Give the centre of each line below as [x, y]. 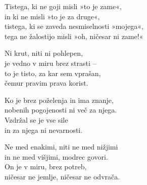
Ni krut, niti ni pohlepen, [44, 53]
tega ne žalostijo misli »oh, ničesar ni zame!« [74, 36]
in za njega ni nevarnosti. [44, 129]
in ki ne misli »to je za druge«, [52, 16]
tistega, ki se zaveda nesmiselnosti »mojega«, [74, 26]
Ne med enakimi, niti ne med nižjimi [61, 147]
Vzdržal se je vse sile [36, 119]
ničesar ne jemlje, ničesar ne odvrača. [62, 176]
